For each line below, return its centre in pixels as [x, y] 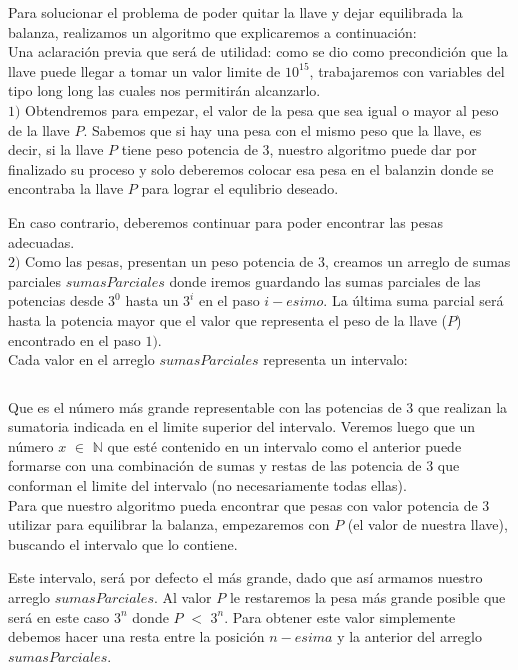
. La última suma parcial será [413, 300]
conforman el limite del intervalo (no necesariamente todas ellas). [207, 485]
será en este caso [59, 616]
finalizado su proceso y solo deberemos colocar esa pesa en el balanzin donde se [251, 168]
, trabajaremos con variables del [407, 70]
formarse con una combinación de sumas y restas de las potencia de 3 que [234, 465]
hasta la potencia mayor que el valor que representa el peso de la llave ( [227, 319]
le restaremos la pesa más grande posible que [367, 597]
